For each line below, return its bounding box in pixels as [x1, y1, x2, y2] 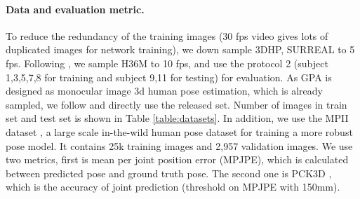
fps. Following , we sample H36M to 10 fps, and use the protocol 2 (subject [6, 55, 328, 70]
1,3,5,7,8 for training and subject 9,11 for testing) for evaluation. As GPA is [6, 69, 332, 84]
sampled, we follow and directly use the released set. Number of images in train [6, 97, 347, 111]
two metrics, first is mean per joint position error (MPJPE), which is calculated [6, 152, 349, 167]
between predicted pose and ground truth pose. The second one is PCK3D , [6, 165, 332, 180]
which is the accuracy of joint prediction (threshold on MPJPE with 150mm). [6, 179, 340, 194]
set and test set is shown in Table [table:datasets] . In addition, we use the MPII [6, 111, 349, 125]
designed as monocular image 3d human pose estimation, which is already [6, 83, 323, 98]
